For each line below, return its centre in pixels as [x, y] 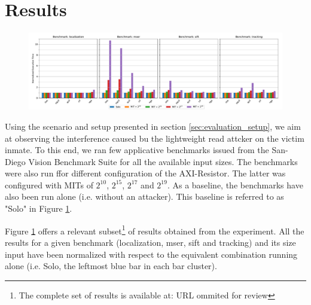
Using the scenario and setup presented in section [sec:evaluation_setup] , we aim [153, 126]
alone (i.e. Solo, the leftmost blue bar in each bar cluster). [111, 266]
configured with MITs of [49, 184]
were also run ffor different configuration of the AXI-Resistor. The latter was [145, 173]
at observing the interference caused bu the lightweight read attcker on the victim [155, 138]
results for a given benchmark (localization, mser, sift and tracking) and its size [150, 242]
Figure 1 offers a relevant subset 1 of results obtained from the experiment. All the [155, 230]
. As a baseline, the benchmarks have [235, 184]
